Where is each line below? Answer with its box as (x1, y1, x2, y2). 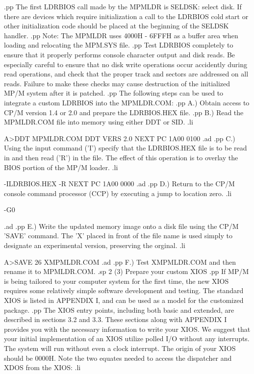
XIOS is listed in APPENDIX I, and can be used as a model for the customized (4, 295, 244, 305)
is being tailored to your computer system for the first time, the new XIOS (4, 275, 229, 286)
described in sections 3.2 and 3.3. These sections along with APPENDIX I (4, 314, 227, 324)
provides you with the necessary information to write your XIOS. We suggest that (4, 324, 251, 334)
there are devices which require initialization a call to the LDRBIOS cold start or (4, 11, 249, 21)
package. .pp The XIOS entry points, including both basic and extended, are (4, 304, 234, 315)
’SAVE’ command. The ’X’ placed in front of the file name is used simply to (4, 230, 232, 241)
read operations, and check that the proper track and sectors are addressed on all (4, 69, 249, 79)
